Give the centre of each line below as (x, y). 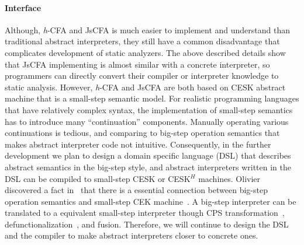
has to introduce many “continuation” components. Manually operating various (147, 121)
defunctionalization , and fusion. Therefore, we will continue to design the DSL (147, 224)
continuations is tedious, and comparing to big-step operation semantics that (142, 133)
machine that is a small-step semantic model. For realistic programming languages (152, 98)
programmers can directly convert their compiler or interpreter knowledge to (142, 76)
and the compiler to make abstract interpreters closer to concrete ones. (132, 235)
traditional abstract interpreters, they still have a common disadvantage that (142, 41)
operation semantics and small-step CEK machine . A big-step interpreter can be (151, 201)
